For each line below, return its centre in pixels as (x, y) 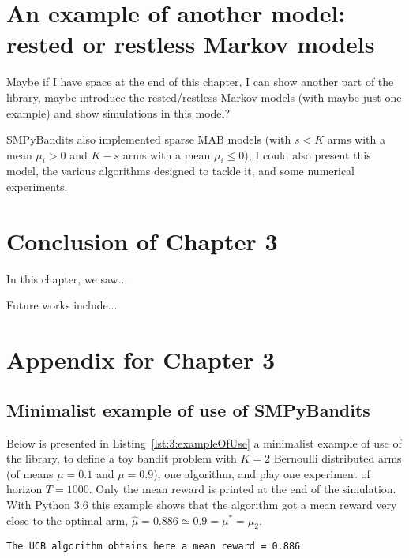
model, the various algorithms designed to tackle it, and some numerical (181, 171)
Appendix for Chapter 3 (141, 360)
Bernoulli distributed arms (338, 458)
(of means (30, 473)
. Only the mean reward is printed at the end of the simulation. (242, 489)
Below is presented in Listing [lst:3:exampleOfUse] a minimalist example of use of (204, 442)
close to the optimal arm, (68, 520)
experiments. (37, 187)
